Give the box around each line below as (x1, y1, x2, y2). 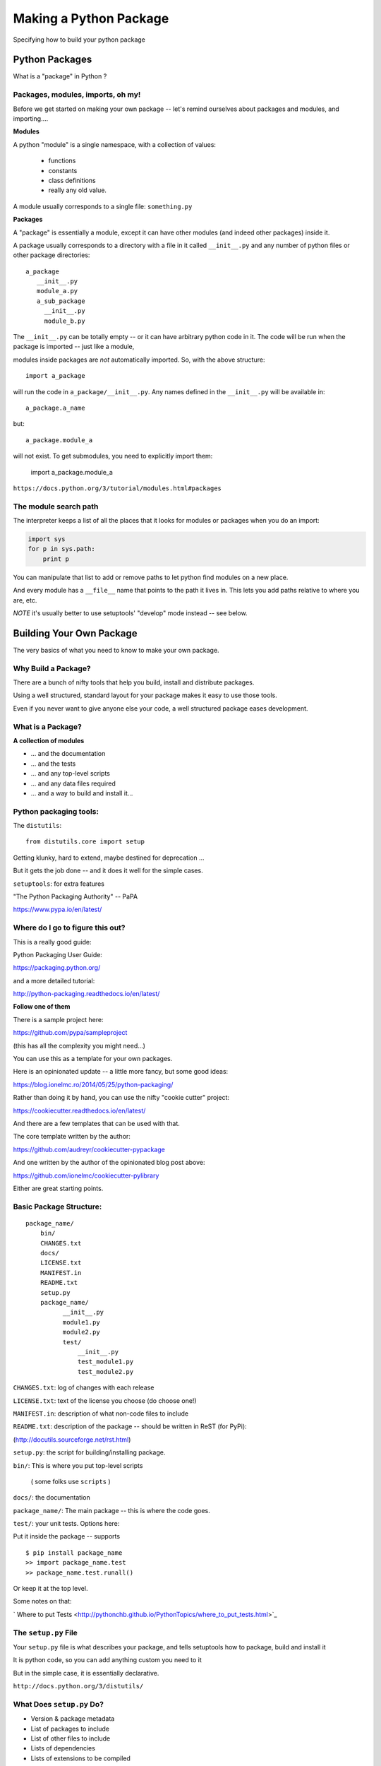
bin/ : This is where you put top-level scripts (13, 1461, 143, 1469)
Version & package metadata (30, 1714, 115, 1723)
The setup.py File (13, 1628, 78, 1637)
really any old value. (48, 186, 107, 194)
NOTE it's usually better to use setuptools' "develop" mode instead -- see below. (13, 608, 248, 617)
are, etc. (13, 595, 37, 604)
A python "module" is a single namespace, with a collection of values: (13, 140, 217, 148)
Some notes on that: (13, 1597, 72, 1606)
